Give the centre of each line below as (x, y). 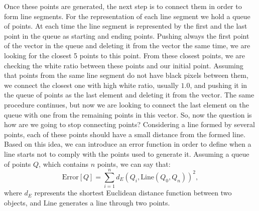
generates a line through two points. (114, 202)
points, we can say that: (134, 164)
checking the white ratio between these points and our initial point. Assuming (124, 65)
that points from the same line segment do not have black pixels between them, (126, 75)
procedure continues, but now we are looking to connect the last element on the (126, 104)
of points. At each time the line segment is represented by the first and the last (126, 26)
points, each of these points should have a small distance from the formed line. (125, 134)
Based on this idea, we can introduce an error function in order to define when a (128, 144)
